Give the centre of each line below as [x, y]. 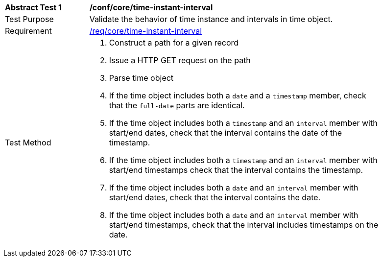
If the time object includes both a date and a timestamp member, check [238, 95]
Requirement [28, 31]
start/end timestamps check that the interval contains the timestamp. [236, 170]
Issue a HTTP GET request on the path [180, 60]
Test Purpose [29, 19]
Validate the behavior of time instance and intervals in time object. [211, 19]
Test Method [28, 142]
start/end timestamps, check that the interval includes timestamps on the [244, 225]
